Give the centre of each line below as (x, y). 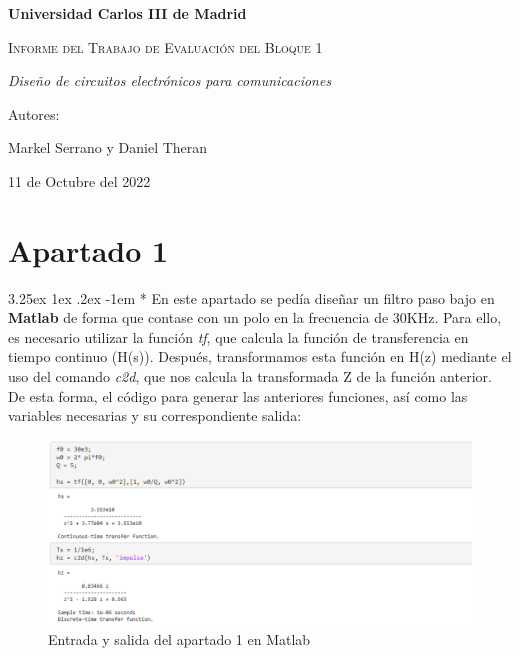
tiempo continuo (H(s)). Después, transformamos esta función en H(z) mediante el (260, 356)
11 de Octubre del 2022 (79, 180)
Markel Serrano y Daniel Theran (108, 147)
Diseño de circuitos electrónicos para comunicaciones (170, 80)
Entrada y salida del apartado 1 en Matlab (179, 638)
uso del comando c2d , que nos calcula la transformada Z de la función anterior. (250, 376)
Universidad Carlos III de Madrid (127, 13)
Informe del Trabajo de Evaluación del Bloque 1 (165, 46)
